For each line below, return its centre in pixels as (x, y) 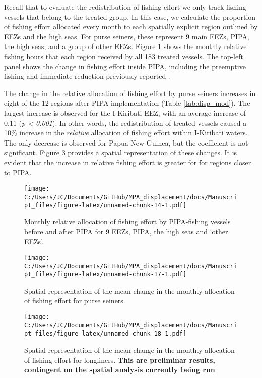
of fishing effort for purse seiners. (75, 300)
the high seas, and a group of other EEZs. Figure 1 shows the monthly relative (125, 46)
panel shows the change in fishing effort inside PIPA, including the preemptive (125, 66)
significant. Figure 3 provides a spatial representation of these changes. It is (121, 152)
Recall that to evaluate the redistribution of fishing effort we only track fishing (125, 7)
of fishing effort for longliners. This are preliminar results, (120, 360)
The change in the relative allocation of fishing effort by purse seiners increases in (130, 93)
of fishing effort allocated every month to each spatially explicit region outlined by (131, 27)
